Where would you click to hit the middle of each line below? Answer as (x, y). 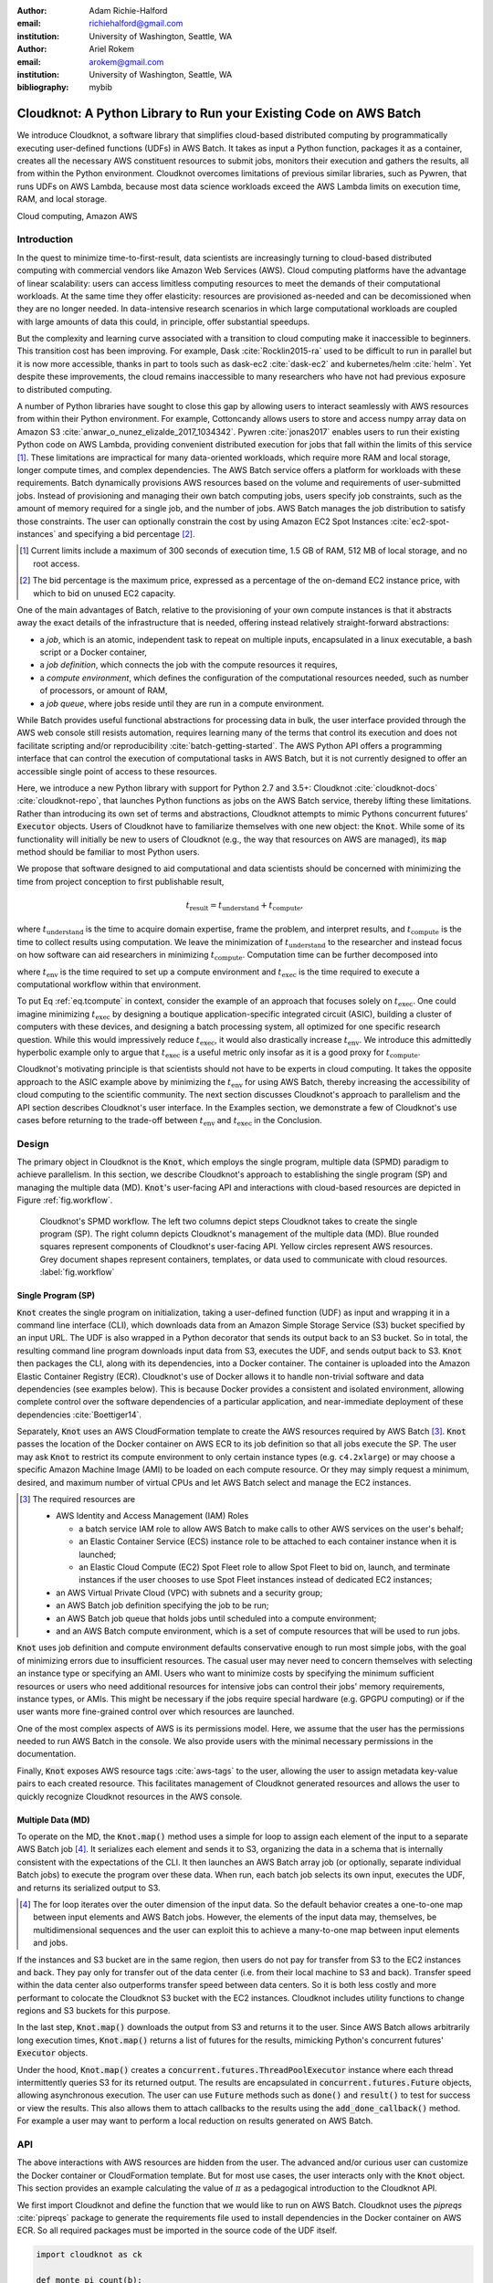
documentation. (47, 1754)
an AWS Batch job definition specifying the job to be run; (163, 1605)
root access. (57, 563)
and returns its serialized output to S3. (89, 1888)
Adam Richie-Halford (128, 11)
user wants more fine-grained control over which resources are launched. (156, 1711)
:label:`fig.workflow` (77, 1272)
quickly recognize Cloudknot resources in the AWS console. (130, 1796)
